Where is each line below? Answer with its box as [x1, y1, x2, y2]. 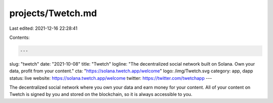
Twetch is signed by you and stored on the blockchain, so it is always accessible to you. [9, 91, 193, 97]
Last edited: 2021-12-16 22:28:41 [9, 25, 78, 31]
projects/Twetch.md [9, 8, 97, 19]
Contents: [9, 34, 30, 40]
